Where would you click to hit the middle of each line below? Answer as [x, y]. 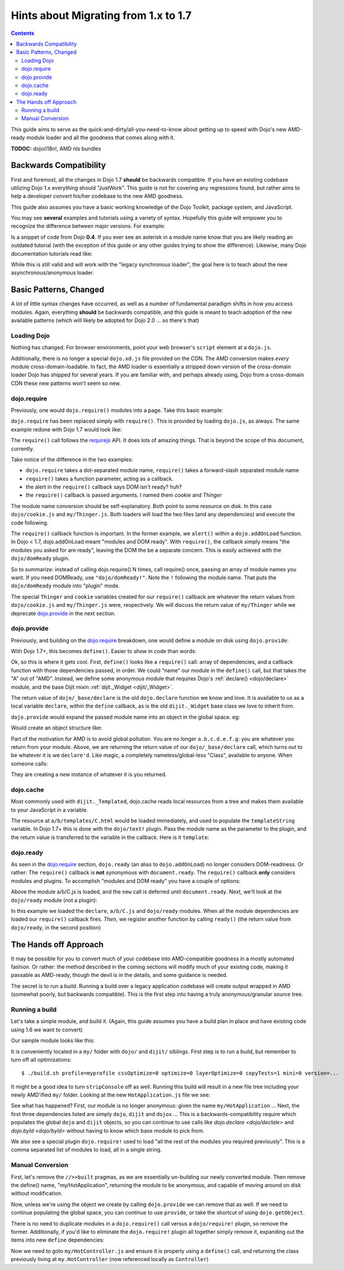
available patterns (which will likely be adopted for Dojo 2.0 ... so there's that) [105, 320]
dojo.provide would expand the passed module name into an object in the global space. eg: [126, 717]
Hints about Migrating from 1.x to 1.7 [101, 15]
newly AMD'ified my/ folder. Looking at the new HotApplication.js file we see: [111, 1095]
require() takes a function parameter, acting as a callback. [100, 478]
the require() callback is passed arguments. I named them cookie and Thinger [124, 495]
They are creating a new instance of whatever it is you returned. [89, 774]
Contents [23, 33]
